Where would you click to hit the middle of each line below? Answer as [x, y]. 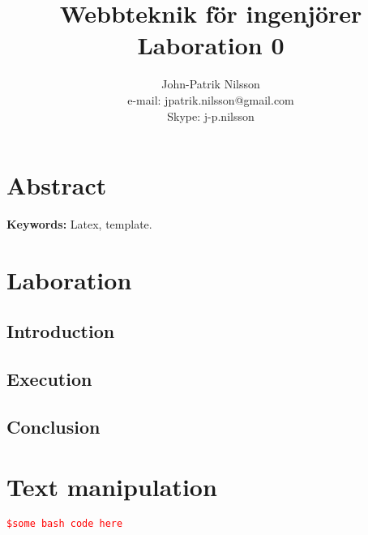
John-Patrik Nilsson [211, 84]
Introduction [61, 331]
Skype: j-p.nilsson [211, 116]
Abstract [57, 185]
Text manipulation [112, 486]
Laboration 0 [211, 45]
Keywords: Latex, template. [79, 224]
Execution [49, 379]
